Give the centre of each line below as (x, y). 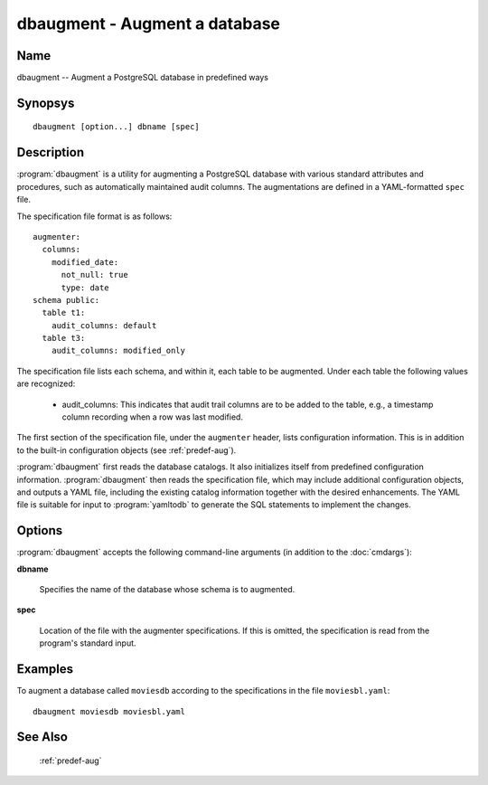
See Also (42, 737)
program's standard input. (88, 643)
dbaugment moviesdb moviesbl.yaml (109, 711)
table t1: (64, 313)
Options (40, 530)
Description (51, 152)
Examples (45, 669)
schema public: (66, 300)
